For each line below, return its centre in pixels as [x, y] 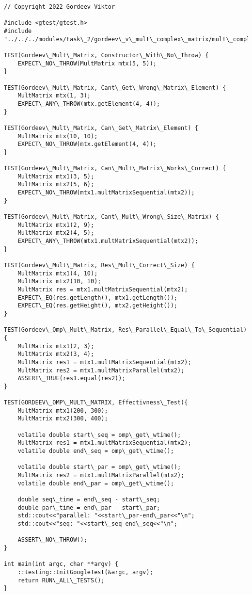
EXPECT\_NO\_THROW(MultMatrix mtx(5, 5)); [87, 63]
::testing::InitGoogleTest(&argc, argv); [85, 572]
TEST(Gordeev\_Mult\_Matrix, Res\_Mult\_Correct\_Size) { [99, 265]
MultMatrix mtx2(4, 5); [56, 233]
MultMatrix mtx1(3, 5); [56, 176]
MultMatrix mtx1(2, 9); [56, 225]
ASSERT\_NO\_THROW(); [52, 540]
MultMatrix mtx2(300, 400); [63, 419]
